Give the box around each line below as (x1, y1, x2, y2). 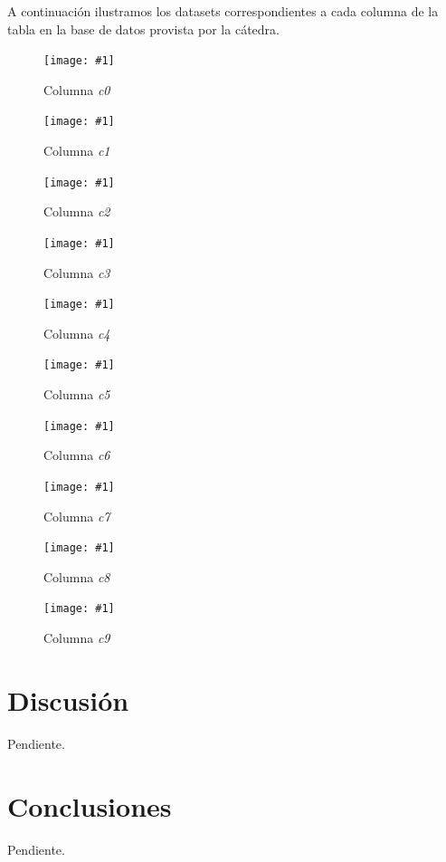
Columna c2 (43, 202, 110, 221)
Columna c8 (43, 567, 110, 586)
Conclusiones (7, 787, 172, 824)
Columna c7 (43, 506, 110, 525)
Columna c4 (43, 323, 110, 342)
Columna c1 (43, 141, 110, 160)
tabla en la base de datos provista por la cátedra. (7, 19, 280, 38)
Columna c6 (43, 445, 110, 465)
